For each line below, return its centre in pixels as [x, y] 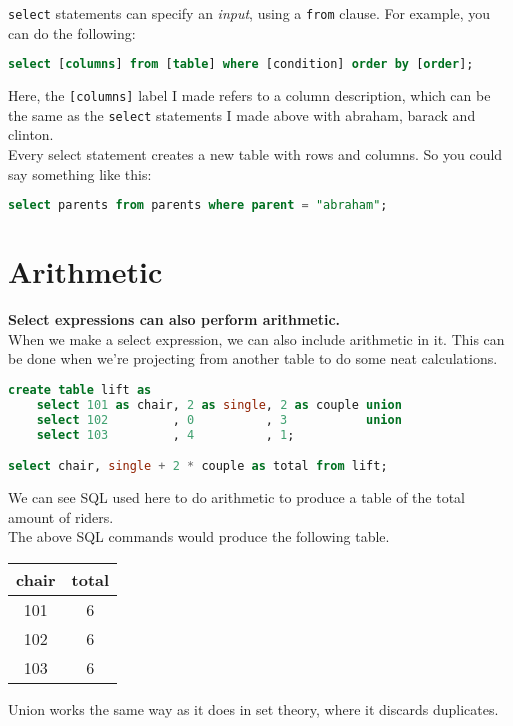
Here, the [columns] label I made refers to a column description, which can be [249, 95]
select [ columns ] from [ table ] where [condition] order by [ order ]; [241, 64]
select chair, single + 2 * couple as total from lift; [198, 466]
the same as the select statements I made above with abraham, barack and [242, 114]
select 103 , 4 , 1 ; [165, 434]
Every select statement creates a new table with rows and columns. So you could [255, 154]
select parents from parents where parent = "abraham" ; [198, 205]
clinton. [31, 134]
